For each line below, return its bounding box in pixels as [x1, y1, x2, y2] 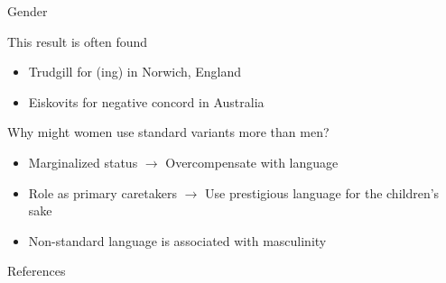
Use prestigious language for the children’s [205, 183, 440, 202]
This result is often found [7, 32, 148, 50]
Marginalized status [28, 152, 138, 171]
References [7, 261, 66, 280]
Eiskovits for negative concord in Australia [28, 92, 265, 111]
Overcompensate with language [165, 152, 339, 171]
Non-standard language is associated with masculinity [28, 231, 327, 250]
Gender [7, 2, 48, 20]
